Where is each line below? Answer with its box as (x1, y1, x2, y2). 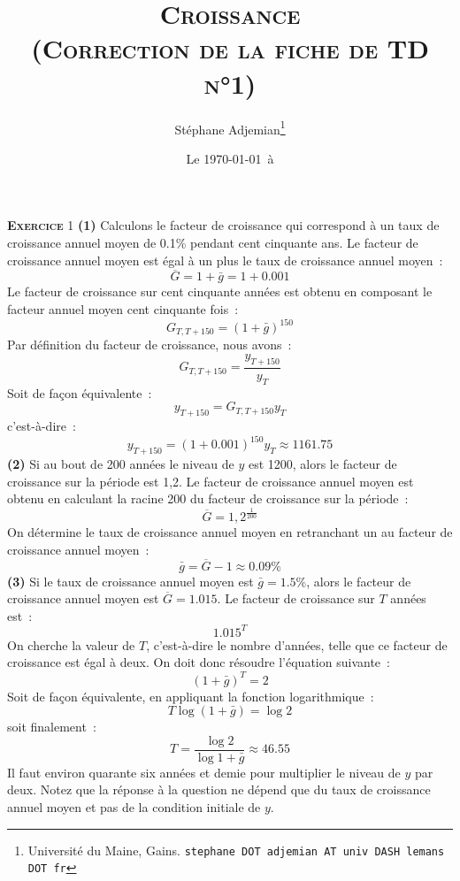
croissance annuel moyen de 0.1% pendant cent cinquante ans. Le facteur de (7, 233, 418, 251)
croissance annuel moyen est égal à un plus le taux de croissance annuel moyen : (7, 250, 443, 269)
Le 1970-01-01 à (186, 149, 274, 167)
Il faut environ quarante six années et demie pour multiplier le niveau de (7, 762, 401, 781)
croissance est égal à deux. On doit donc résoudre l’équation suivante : (7, 653, 390, 671)
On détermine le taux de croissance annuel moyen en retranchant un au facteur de (7, 523, 453, 541)
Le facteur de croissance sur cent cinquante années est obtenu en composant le (7, 282, 433, 301)
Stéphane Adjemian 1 (174, 117, 286, 138)
